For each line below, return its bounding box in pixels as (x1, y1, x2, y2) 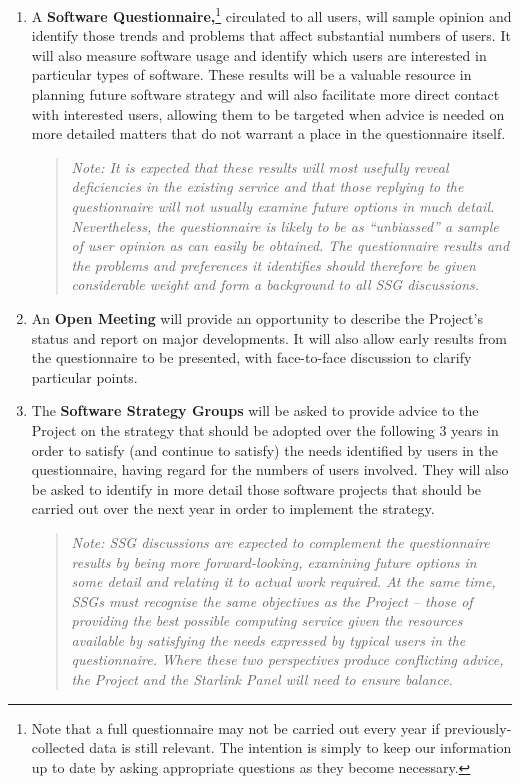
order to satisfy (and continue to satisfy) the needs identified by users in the (31, 439, 498, 460)
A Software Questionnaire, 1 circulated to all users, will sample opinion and (31, 3, 512, 26)
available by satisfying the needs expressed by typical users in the (71, 629, 466, 650)
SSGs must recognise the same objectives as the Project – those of (71, 590, 473, 611)
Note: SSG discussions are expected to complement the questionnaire (71, 531, 490, 552)
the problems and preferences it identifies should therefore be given (71, 254, 476, 275)
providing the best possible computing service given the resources (71, 610, 463, 631)
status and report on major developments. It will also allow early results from (31, 327, 507, 348)
